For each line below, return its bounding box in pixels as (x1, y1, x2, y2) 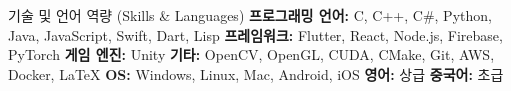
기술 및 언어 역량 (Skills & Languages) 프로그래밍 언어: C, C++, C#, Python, (8, 5, 492, 25)
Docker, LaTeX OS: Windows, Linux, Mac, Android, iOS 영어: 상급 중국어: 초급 (8, 63, 504, 84)
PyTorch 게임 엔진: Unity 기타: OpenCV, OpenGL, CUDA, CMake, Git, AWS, (8, 44, 495, 65)
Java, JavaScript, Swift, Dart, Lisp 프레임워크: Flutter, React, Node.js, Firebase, (8, 24, 503, 45)
